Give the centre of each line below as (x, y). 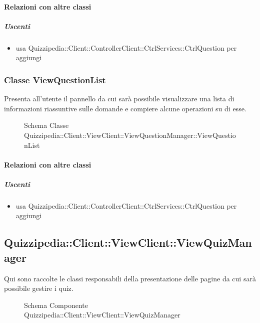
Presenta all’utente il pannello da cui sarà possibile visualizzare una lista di (119, 99)
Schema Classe (46, 125)
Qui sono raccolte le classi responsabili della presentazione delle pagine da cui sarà (130, 278)
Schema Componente (56, 305)
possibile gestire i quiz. (39, 288)
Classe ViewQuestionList (55, 79)
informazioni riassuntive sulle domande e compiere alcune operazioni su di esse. (125, 108)
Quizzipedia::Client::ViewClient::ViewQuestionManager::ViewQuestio (130, 135)
